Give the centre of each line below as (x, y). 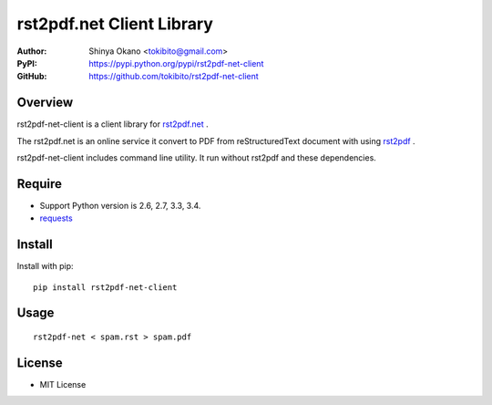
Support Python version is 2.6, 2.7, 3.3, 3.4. (120, 205)
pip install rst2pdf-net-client (105, 287)
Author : (32, 51)
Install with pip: (45, 266)
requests (56, 218)
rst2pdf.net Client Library (115, 24)
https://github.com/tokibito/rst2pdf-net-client (174, 77)
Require (40, 184)
